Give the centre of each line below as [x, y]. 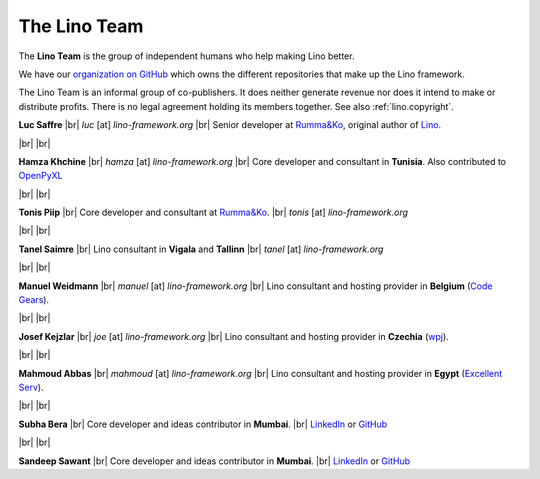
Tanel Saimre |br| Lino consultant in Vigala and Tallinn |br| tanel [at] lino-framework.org [201, 249]
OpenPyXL [40, 176]
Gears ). [34, 300]
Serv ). [31, 387]
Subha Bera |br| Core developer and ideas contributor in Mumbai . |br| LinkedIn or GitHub [203, 424]
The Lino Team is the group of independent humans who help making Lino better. [186, 56]
